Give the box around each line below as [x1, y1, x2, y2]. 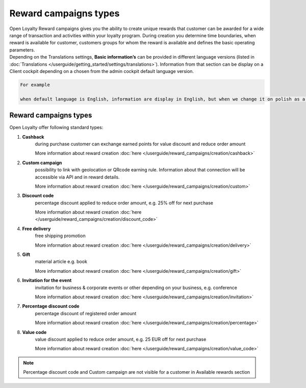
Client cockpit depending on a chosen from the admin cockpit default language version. [9, 68, 194, 74]
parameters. [9, 46, 35, 53]
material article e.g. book [35, 258, 88, 265]
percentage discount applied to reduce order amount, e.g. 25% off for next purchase [35, 199, 214, 206]
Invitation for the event [22, 277, 72, 283]
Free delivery [22, 225, 51, 231]
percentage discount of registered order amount [35, 310, 137, 316]
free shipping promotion [35, 232, 86, 239]
